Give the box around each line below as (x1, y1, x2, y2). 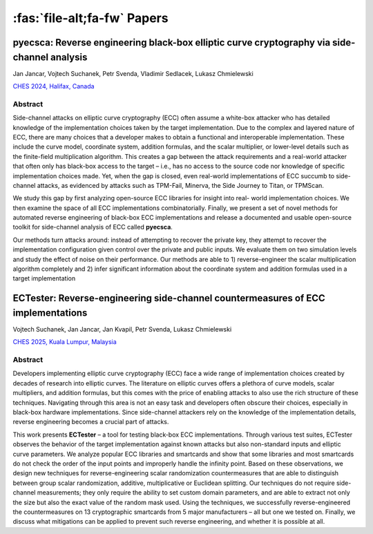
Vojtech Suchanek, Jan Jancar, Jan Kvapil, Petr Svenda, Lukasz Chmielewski (12, 325, 232, 333)
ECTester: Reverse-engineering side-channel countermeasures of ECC (12, 292, 326, 304)
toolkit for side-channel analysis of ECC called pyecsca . (12, 223, 173, 231)
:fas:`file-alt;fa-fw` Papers (12, 10, 169, 26)
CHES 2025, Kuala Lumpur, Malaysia (12, 338, 117, 346)
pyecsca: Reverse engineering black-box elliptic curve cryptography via (12, 37, 331, 48)
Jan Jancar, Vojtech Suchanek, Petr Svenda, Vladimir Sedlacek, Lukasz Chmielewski (12, 69, 254, 77)
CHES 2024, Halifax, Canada (12, 82, 95, 90)
